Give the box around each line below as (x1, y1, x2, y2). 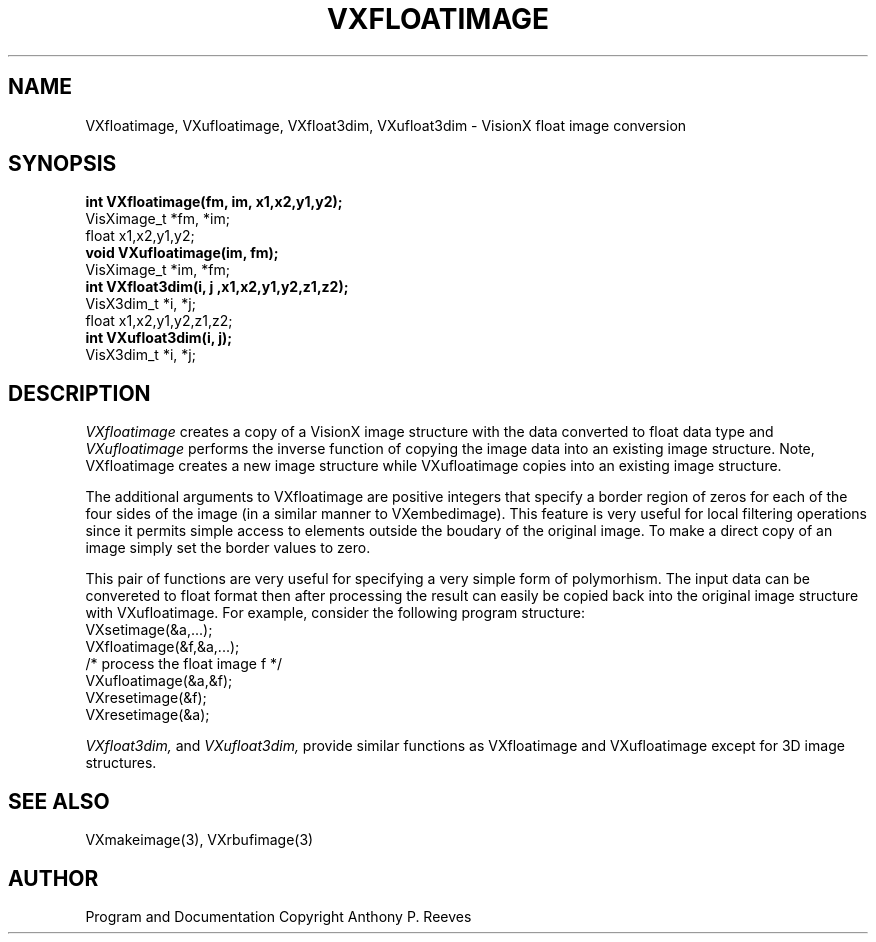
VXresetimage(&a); (85, 706, 210, 724)
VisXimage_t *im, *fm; (85, 261, 230, 279)
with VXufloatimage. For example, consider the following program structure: (85, 604, 585, 622)
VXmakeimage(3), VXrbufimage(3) (85, 831, 314, 849)
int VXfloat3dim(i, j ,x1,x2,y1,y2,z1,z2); (85, 278, 349, 296)
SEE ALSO (8, 788, 110, 814)
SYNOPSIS (8, 151, 117, 177)
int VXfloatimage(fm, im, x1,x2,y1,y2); (85, 193, 343, 211)
